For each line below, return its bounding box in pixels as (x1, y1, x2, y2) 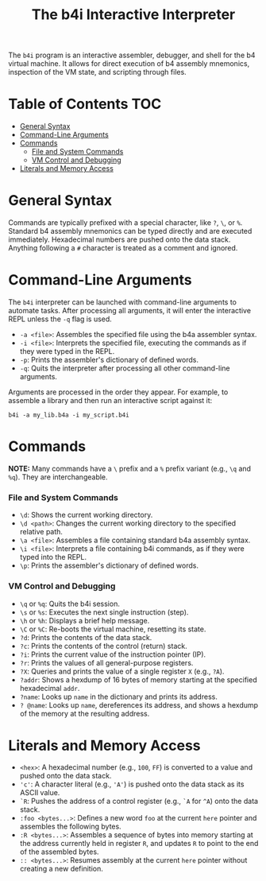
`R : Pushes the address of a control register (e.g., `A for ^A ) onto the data (19, 797, 259, 806)
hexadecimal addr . (19, 683, 80, 693)
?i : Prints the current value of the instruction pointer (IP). (19, 650, 206, 659)
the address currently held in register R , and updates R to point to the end (19, 839, 259, 848)
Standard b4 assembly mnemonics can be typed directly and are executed (8, 227, 253, 236)
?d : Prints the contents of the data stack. (19, 632, 152, 642)
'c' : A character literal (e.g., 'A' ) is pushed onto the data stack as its (19, 779, 245, 789)
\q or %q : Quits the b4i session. (19, 599, 121, 608)
